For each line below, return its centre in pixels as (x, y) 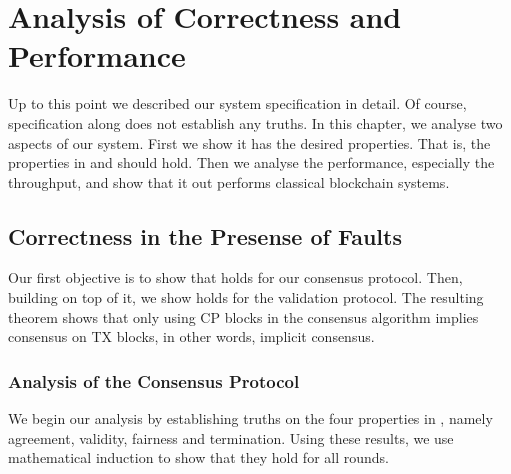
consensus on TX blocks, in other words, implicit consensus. (191, 336)
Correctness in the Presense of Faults (205, 235)
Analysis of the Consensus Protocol (154, 380)
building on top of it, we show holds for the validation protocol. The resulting (246, 297)
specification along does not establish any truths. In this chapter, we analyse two (255, 122)
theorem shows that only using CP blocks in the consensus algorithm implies (243, 316)
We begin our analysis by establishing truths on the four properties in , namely (250, 418)
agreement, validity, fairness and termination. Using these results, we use (231, 437)
